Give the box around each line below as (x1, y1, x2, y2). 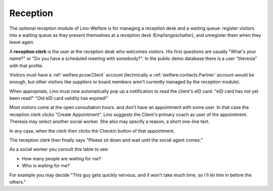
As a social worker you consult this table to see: (9, 146, 109, 152)
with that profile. (9, 62, 44, 69)
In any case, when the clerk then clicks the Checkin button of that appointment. (9, 128, 175, 134)
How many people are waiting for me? (22, 155, 101, 161)
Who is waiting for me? (22, 163, 70, 169)
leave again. (9, 39, 35, 45)
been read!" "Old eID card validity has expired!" (9, 95, 109, 101)
